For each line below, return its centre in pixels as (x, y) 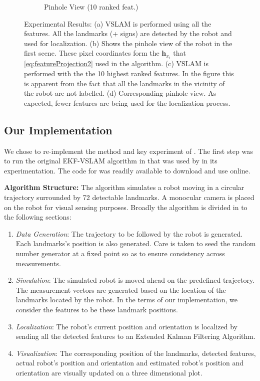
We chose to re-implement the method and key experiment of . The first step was (128, 151)
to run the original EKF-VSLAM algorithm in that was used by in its (111, 161)
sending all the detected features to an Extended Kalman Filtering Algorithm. (135, 336)
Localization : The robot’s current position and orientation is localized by (126, 326)
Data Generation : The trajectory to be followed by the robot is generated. (129, 233)
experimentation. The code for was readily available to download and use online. (127, 170)
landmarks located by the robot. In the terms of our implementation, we (127, 300)
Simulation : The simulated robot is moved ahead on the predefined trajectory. (135, 280)
